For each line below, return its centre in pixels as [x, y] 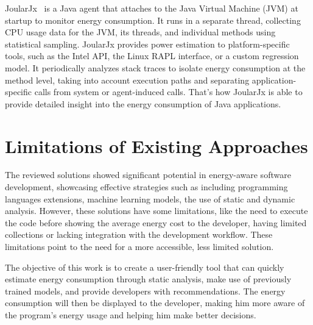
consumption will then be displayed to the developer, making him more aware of [155, 303]
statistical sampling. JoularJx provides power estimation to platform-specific [147, 44]
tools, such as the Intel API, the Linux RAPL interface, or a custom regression [152, 56]
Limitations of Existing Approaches [156, 145]
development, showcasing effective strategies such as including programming [146, 187]
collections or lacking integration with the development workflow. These [139, 234]
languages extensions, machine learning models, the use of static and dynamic [150, 198]
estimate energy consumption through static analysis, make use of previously [148, 279]
